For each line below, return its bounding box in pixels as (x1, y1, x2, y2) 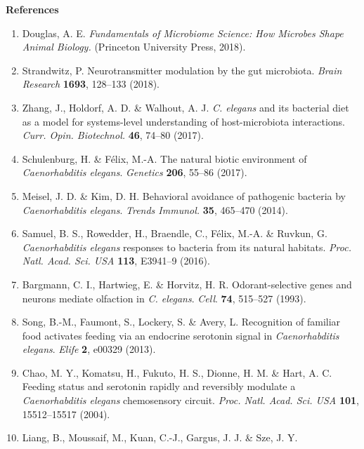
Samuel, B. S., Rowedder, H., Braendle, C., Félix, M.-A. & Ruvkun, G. (22, 226, 327, 241)
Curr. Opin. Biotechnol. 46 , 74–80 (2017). (22, 128, 204, 142)
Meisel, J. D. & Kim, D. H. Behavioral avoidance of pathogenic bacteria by (22, 188, 346, 203)
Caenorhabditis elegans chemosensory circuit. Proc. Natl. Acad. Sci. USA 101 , (22, 393, 359, 408)
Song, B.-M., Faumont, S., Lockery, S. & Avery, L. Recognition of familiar (22, 314, 341, 329)
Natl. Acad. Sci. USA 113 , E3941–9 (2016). (22, 253, 210, 268)
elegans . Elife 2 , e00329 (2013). (22, 342, 156, 356)
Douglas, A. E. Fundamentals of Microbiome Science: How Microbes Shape (22, 25, 344, 40)
